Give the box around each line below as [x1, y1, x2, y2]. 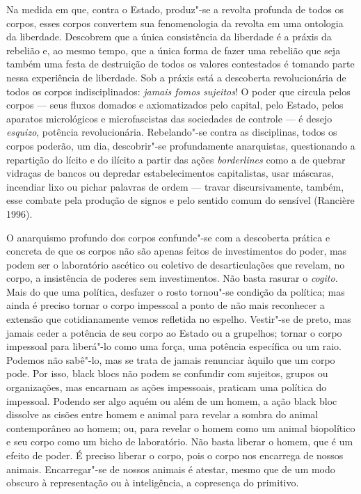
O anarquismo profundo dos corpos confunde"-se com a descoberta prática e [6, 230, 330, 244]
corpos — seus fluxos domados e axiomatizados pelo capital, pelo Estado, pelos [6, 97, 344, 112]
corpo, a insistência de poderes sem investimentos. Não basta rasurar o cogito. [6, 271, 338, 285]
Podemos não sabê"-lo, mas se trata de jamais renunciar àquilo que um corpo [6, 352, 335, 367]
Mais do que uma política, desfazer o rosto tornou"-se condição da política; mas [6, 284, 345, 298]
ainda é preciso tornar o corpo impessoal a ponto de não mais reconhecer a [6, 298, 325, 312]
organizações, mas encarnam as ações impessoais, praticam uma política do [6, 380, 327, 395]
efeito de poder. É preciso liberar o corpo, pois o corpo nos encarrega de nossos [6, 448, 344, 462]
